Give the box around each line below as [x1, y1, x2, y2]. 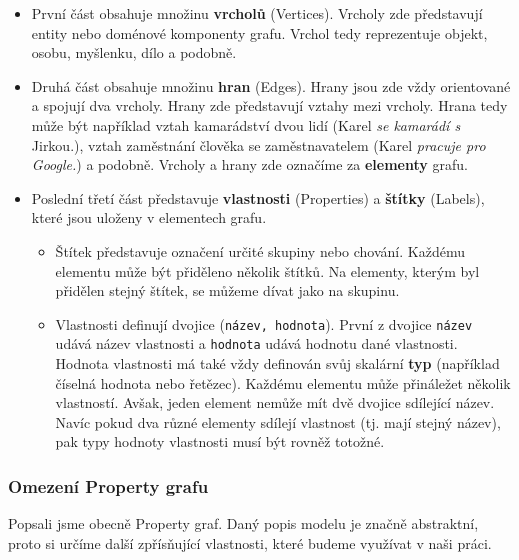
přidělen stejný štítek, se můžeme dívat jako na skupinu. [55, 280, 400, 301]
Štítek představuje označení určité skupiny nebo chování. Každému [55, 240, 465, 261]
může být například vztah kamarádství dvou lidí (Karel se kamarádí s [31, 114, 461, 135]
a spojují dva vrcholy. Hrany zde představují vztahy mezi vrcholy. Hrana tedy [31, 95, 508, 116]
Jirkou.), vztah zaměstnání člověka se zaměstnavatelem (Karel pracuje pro [31, 134, 486, 155]
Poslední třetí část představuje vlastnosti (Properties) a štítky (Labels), [31, 187, 485, 208]
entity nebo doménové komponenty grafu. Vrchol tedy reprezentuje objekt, [31, 22, 488, 43]
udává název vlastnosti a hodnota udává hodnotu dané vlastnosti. [55, 333, 458, 354]
